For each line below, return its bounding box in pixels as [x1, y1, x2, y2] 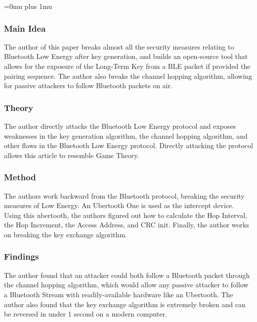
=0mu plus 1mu [4, 1, 52, 11]
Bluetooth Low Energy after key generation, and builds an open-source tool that [4, 51, 248, 61]
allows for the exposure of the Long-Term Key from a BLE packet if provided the [4, 61, 251, 71]
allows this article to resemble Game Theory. [4, 150, 139, 160]
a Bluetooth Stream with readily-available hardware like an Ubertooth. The [4, 289, 233, 299]
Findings [4, 250, 39, 263]
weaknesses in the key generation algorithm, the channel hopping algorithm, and [4, 130, 248, 141]
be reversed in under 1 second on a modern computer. [4, 309, 168, 319]
